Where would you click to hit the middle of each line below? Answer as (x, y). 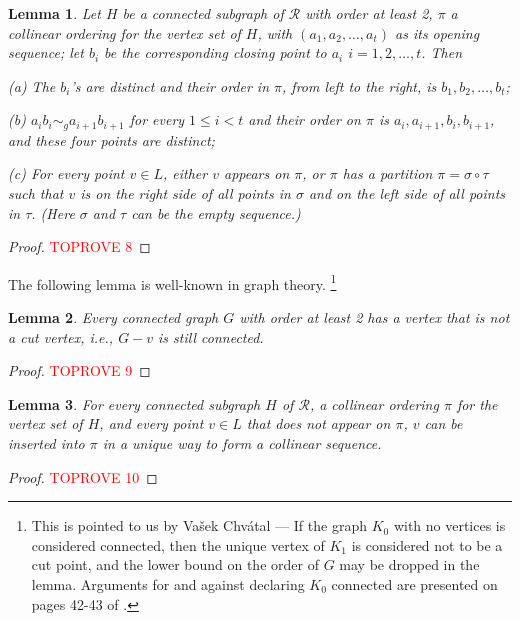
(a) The (32, 85)
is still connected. (211, 336)
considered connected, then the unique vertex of (178, 544)
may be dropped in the (409, 564)
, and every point (151, 423)
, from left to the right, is (359, 85)
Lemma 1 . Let (54, 13)
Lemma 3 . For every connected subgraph (134, 403)
